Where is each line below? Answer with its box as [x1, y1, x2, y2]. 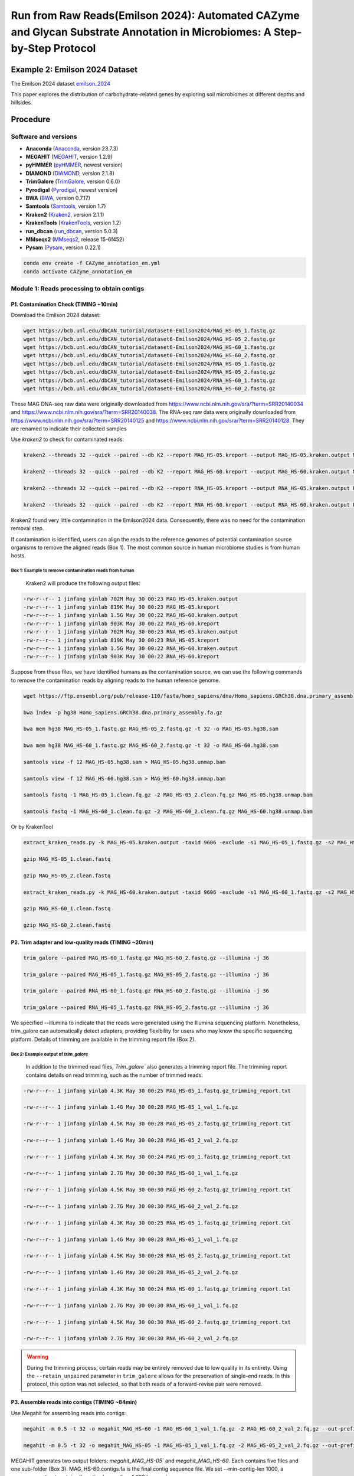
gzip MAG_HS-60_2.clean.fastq [23, 922, 111, 929]
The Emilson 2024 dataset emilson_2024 [11, 80, 110, 87]
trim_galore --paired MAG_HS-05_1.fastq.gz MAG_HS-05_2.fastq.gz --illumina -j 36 [23, 971, 270, 978]
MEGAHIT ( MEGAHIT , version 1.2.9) [25, 153, 113, 160]
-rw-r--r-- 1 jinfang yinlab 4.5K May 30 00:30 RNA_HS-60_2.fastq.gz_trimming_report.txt [23, 1318, 291, 1325]
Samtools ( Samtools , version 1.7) [25, 203, 106, 210]
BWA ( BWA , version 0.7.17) [25, 194, 91, 201]
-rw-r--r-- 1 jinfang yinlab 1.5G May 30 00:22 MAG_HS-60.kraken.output [23, 612, 238, 619]
